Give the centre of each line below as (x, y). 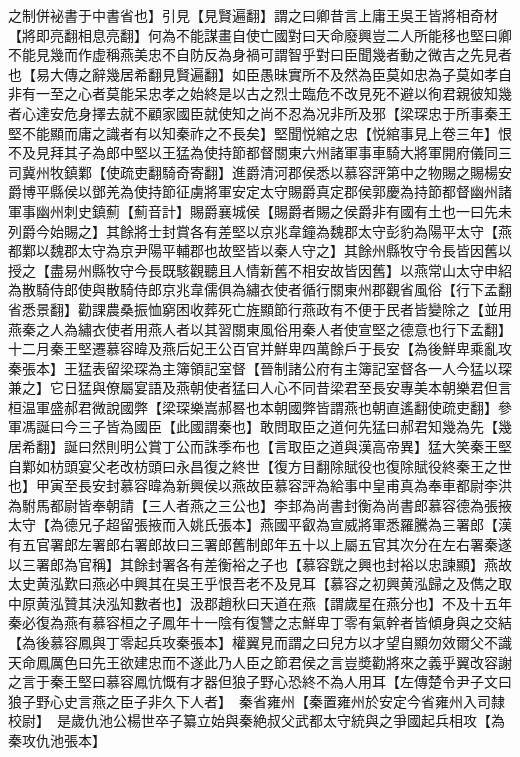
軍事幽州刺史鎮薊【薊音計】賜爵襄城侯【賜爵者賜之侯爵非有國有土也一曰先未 (260, 210)
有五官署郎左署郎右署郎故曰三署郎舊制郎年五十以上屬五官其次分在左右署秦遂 (260, 544)
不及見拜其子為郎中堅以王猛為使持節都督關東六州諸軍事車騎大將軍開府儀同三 (260, 152)
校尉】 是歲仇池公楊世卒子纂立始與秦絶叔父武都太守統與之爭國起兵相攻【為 (256, 720)
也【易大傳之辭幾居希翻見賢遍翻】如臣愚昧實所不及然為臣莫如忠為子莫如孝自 (260, 73)
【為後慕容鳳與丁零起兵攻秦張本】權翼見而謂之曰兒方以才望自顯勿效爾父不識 (260, 642)
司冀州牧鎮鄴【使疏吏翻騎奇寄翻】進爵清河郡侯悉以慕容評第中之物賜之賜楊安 (260, 171)
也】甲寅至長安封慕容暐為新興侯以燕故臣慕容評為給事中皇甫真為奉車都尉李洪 (260, 485)
